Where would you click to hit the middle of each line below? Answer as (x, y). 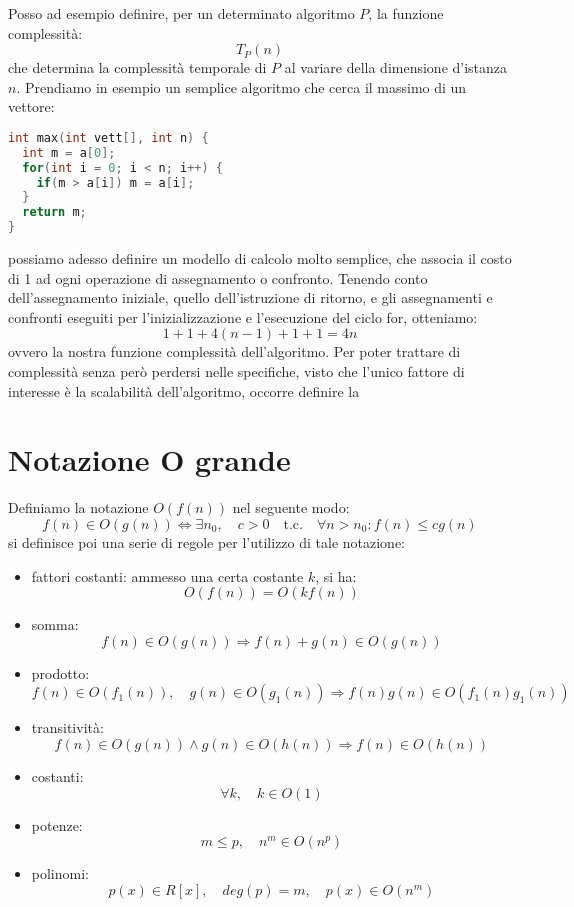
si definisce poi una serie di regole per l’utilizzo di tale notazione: (207, 541)
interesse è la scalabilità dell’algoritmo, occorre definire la (184, 390)
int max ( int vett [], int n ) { (108, 137)
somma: (55, 624)
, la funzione (406, 13)
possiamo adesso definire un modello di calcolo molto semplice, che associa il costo (260, 258)
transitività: (67, 727)
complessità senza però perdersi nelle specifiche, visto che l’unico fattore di (236, 371)
